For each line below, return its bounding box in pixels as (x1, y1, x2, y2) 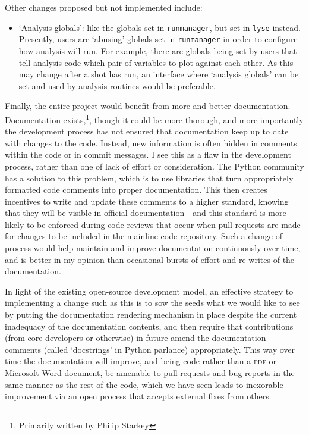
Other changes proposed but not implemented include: (5, 1, 203, 13)
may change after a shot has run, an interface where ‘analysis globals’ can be (18, 68, 299, 80)
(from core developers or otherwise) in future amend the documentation (5, 331, 266, 344)
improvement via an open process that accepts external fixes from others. (5, 390, 272, 402)
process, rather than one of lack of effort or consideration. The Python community (5, 159, 304, 172)
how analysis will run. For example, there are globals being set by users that (18, 44, 297, 57)
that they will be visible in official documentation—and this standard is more (5, 206, 286, 219)
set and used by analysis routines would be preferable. (18, 79, 216, 92)
